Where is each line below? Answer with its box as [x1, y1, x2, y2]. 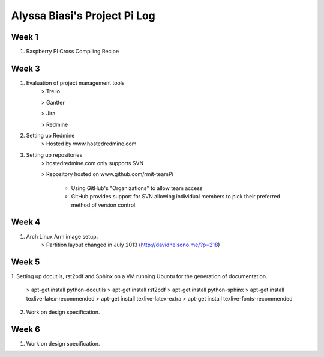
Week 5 [11, 257, 40, 267]
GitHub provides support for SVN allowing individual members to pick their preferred [71, 193, 280, 200]
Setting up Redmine [26, 132, 75, 139]
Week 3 [11, 63, 40, 73]
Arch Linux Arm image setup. [26, 233, 98, 240]
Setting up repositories [26, 151, 83, 159]
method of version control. [71, 201, 137, 209]
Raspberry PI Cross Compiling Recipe [26, 48, 119, 55]
